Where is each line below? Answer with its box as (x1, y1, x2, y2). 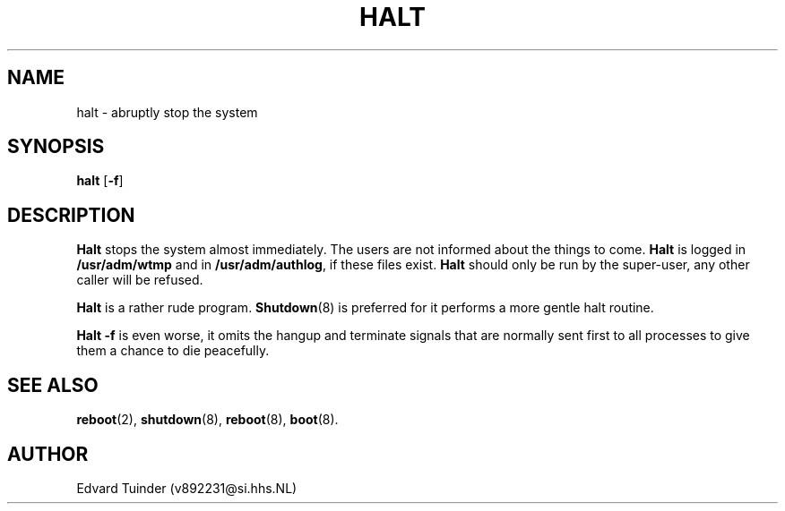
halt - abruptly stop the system (76, 104, 258, 120)
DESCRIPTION (7, 203, 135, 226)
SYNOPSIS (7, 135, 105, 158)
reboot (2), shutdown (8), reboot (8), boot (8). (76, 412, 339, 428)
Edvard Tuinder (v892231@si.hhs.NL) (76, 480, 298, 496)
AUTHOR (7, 442, 89, 465)
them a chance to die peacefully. (76, 343, 270, 359)
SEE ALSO (7, 373, 99, 396)
